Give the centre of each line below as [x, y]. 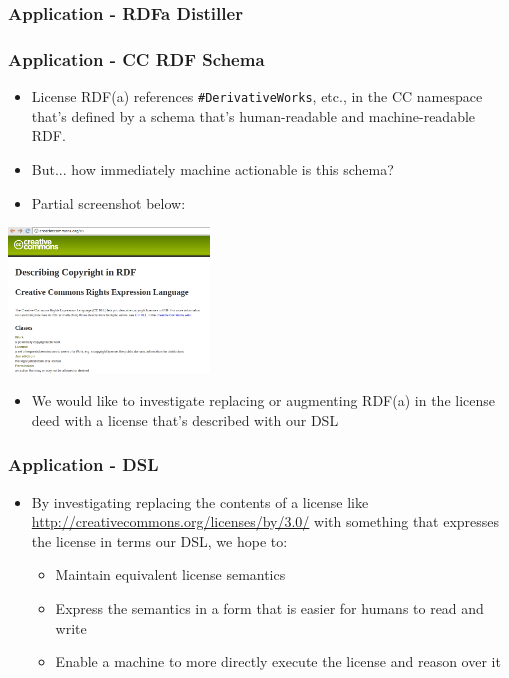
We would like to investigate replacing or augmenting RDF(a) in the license [263, 400]
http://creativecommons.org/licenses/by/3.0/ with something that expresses [265, 521]
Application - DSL [83, 464]
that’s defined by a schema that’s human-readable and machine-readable [253, 115]
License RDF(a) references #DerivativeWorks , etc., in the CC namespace [257, 96]
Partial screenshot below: [108, 202]
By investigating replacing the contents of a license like [200, 501]
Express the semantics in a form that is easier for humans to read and [269, 608]
